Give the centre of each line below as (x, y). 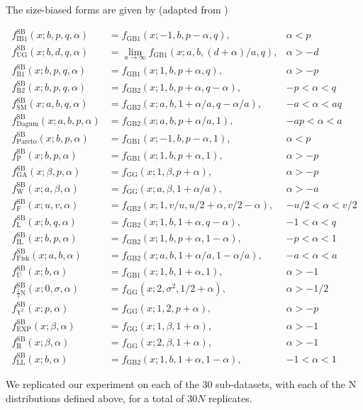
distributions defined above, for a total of (95, 398)
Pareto (27, 142)
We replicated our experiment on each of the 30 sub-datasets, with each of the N (181, 383)
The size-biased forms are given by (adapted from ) (117, 9)
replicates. (230, 398)
